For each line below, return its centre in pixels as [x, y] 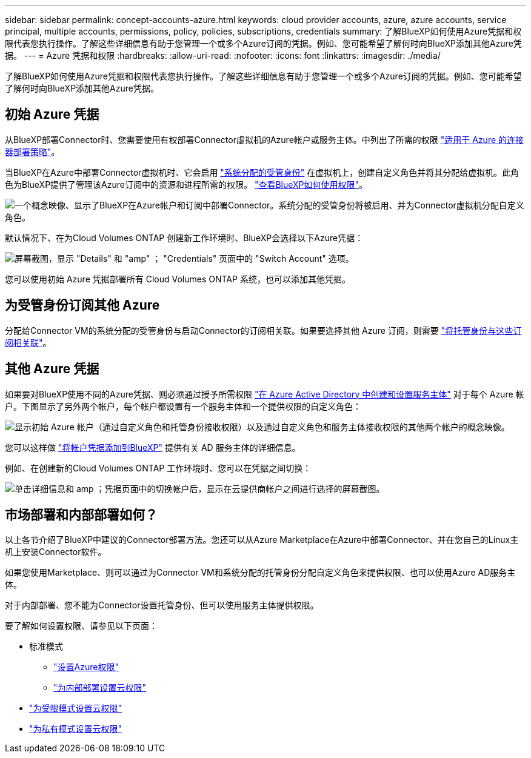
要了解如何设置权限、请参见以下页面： [81, 626]
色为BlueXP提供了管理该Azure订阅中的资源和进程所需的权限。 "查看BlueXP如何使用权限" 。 [186, 184]
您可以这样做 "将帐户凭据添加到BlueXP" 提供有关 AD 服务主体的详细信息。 [153, 447]
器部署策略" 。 [32, 151]
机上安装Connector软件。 [56, 552]
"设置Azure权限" [86, 667]
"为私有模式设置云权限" [76, 729]
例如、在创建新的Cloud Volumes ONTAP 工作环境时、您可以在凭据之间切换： [158, 468]
